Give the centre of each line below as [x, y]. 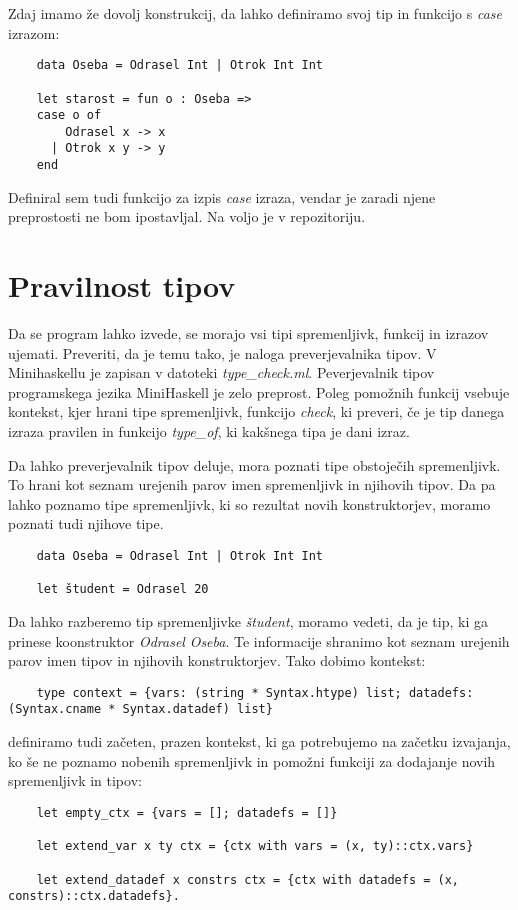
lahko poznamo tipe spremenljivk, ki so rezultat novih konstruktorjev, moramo [249, 503]
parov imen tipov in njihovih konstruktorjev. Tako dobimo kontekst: [217, 660]
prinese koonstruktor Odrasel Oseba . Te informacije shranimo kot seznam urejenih [259, 640]
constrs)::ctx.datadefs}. [94, 896]
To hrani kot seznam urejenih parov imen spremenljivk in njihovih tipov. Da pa [252, 484]
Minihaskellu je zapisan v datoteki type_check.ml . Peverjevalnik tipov [221, 372]
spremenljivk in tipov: [75, 780]
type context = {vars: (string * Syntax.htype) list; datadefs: [255, 692]
